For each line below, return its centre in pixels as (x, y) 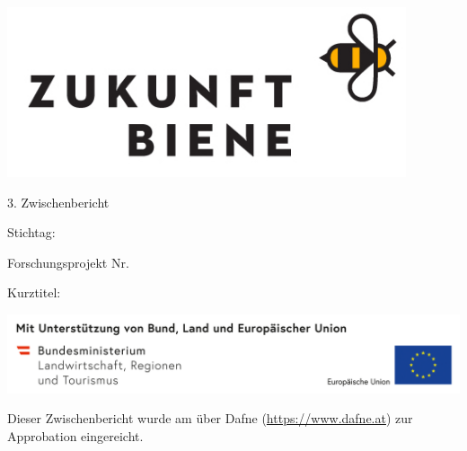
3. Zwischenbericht (58, 202)
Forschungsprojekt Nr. (68, 262)
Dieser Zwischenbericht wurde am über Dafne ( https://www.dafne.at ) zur (210, 418)
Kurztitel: (34, 292)
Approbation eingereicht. (75, 435)
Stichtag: (31, 232)
